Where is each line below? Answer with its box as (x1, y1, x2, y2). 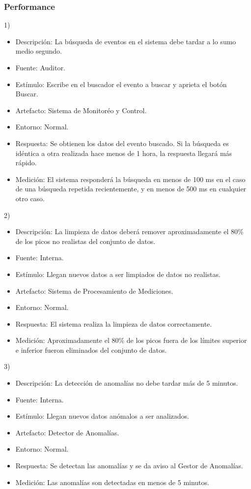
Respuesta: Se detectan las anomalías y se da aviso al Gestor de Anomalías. (15, 460, 243, 471)
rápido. (15, 157, 37, 168)
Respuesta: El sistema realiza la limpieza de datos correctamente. (15, 318, 212, 329)
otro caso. (15, 193, 45, 203)
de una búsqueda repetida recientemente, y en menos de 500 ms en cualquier (15, 183, 247, 194)
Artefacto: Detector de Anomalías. (15, 427, 119, 437)
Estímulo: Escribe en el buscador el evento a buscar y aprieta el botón (15, 79, 227, 89)
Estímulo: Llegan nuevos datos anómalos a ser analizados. (15, 411, 190, 421)
